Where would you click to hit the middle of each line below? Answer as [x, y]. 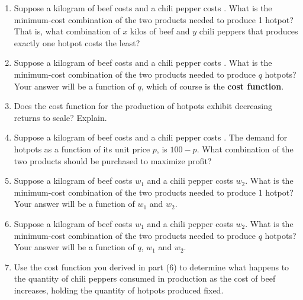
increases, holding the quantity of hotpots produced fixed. [119, 290]
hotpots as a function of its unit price [82, 149]
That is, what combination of [67, 31]
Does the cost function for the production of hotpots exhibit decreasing [143, 106]
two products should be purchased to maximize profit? [113, 160]
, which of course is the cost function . [212, 86]
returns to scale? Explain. [60, 117]
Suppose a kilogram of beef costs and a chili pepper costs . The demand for [151, 137]
